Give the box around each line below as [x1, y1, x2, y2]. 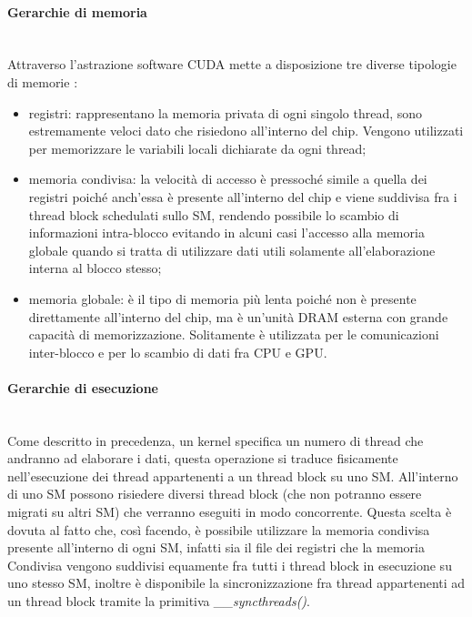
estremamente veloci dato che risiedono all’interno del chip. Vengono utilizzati [28, 121, 464, 140]
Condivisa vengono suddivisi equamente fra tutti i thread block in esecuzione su [7, 555, 452, 574]
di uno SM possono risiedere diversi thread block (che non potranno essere [7, 484, 422, 503]
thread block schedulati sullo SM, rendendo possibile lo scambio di [28, 205, 399, 224]
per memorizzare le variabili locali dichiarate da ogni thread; [28, 138, 367, 157]
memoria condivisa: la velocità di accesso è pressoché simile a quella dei [28, 169, 427, 188]
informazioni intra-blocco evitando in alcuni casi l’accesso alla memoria [28, 223, 425, 242]
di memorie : [7, 72, 78, 91]
